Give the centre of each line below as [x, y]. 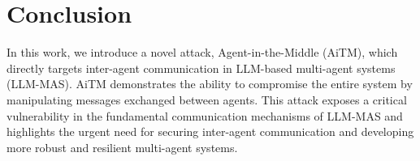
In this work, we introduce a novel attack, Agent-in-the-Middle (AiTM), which [202, 52]
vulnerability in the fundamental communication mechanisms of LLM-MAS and [205, 115]
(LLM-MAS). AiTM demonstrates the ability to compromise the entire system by [210, 84]
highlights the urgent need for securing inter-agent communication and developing [210, 131]
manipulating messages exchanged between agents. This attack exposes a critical [207, 99]
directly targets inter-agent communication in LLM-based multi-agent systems [201, 68]
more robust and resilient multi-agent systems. [122, 147]
